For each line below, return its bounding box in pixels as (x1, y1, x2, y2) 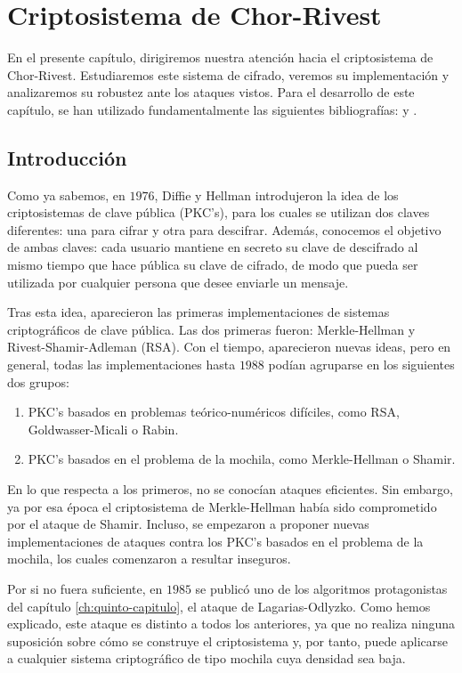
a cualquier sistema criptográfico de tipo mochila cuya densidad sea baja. (7, 649, 406, 668)
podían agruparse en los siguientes (268, 355, 455, 374)
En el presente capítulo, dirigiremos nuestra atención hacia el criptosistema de (7, 48, 434, 67)
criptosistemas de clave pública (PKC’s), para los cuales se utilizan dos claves (7, 203, 430, 222)
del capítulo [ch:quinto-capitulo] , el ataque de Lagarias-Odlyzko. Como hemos (7, 596, 431, 615)
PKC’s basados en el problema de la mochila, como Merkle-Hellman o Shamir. (28, 450, 456, 468)
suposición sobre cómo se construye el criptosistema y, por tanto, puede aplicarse (7, 631, 449, 650)
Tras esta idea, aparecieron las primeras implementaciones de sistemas (7, 303, 390, 321)
